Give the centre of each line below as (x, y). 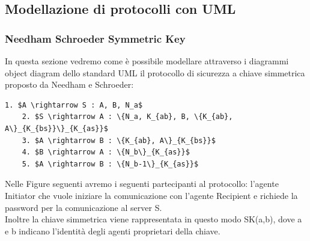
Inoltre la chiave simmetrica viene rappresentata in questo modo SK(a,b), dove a (153, 219)
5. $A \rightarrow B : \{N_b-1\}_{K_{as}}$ (110, 164)
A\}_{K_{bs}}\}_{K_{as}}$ (56, 128)
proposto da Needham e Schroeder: (69, 84)
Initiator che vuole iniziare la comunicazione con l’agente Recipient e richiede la (151, 195)
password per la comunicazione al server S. (84, 207)
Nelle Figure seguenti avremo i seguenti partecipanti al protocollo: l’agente (142, 184)
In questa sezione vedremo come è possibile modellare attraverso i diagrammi (147, 61)
